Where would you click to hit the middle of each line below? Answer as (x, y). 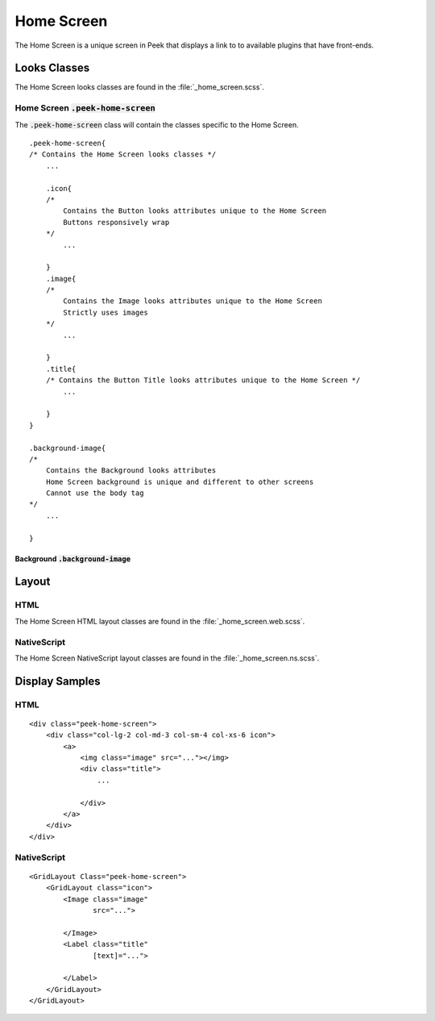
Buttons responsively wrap (116, 222)
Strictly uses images (106, 312)
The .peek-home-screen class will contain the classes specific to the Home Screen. (157, 124)
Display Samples (58, 681)
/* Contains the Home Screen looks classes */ (123, 154)
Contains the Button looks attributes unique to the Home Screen (195, 211)
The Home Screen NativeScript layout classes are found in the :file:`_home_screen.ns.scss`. (167, 658)
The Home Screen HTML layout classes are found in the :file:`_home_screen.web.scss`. (160, 621)
